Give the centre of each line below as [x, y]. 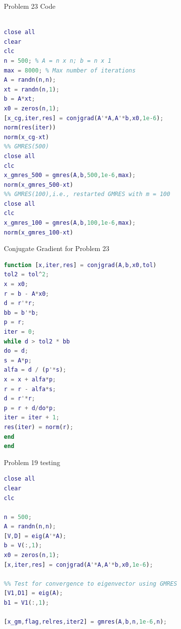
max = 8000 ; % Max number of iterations [70, 70]
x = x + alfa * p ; [30, 379]
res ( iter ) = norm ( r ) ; [39, 427]
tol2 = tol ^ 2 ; [27, 275]
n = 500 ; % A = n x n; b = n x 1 [58, 61]
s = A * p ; [18, 360]
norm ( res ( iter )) [30, 128]
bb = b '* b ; [21, 313]
